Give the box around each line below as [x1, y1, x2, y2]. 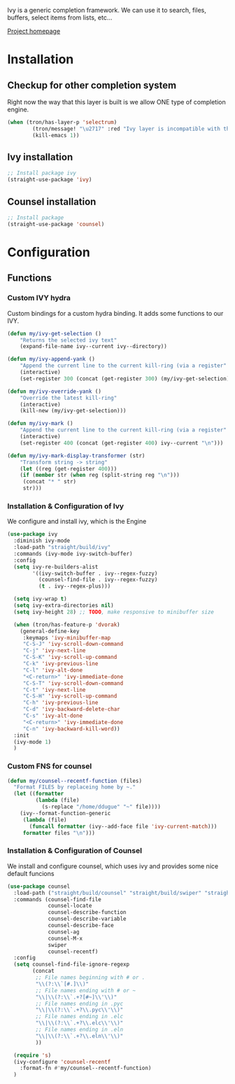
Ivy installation [7, 151, 73, 163]
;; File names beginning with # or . [35, 974, 145, 981]
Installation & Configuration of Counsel [7, 846, 142, 856]
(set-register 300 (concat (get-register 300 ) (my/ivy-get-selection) [20, 375, 230, 382]
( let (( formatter [13, 791, 64, 798]
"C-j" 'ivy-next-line [22, 647, 86, 654]
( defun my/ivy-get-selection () [7, 330, 101, 337]
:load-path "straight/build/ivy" [13, 544, 111, 551]
